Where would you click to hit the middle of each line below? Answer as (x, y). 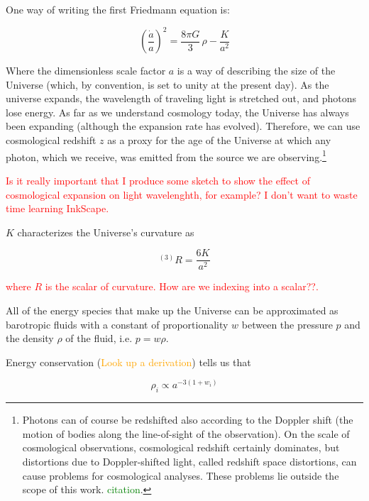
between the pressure (287, 324)
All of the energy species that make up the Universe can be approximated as (172, 310)
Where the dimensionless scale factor (86, 71)
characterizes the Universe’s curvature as (106, 232)
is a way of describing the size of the (256, 71)
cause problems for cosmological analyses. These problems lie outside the (181, 475)
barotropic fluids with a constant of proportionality (117, 324)
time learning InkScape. (57, 208)
